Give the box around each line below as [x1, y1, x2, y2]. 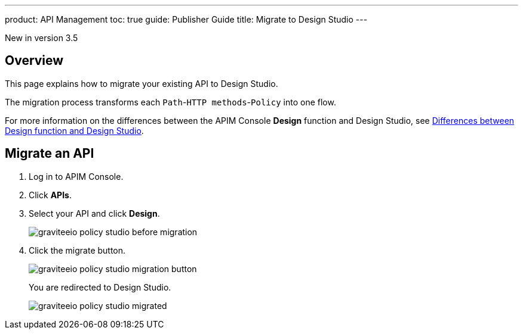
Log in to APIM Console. [29, 171, 124, 182]
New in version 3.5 [5, 33, 78, 43]
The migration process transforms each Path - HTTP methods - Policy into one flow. [5, 96, 336, 107]
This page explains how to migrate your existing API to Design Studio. [5, 78, 278, 89]
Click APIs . [29, 189, 72, 200]
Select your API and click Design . [29, 208, 160, 218]
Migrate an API [5, 146, 94, 161]
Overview [5, 53, 64, 68]
